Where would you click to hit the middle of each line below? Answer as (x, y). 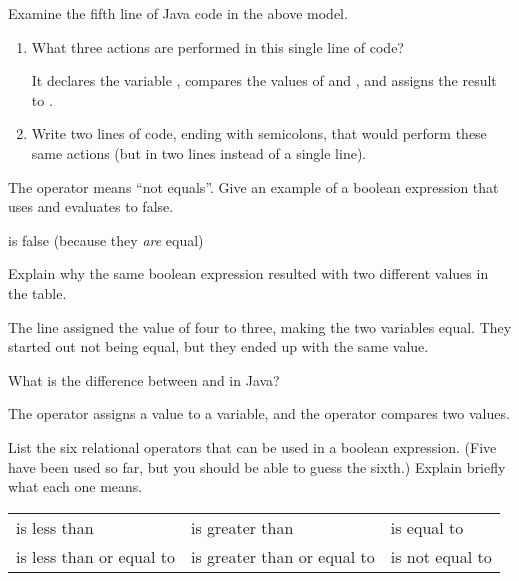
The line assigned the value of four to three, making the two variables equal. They (260, 326)
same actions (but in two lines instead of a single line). (199, 152)
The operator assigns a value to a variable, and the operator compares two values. (259, 413)
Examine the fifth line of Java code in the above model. (178, 13)
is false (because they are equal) (106, 239)
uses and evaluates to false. (91, 206)
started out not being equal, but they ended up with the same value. (218, 346)
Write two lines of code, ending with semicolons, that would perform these (259, 133)
